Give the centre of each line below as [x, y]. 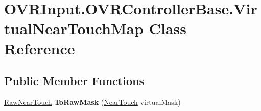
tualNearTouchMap [74, 28]
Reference [40, 48]
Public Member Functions [74, 81]
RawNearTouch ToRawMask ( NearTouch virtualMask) [92, 102]
